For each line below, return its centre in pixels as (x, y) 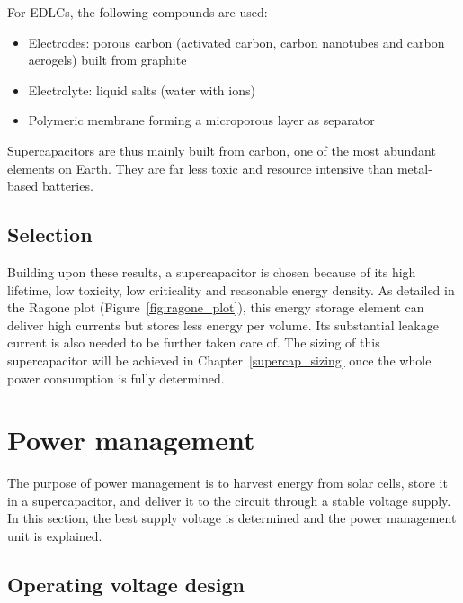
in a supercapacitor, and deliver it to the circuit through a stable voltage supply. (229, 500)
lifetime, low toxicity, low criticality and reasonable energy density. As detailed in (231, 289)
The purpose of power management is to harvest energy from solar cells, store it (227, 483)
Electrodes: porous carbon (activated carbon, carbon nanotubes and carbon (236, 42)
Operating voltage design (126, 584)
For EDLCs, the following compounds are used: (138, 12)
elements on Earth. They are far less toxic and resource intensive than (200, 168)
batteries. (67, 186)
